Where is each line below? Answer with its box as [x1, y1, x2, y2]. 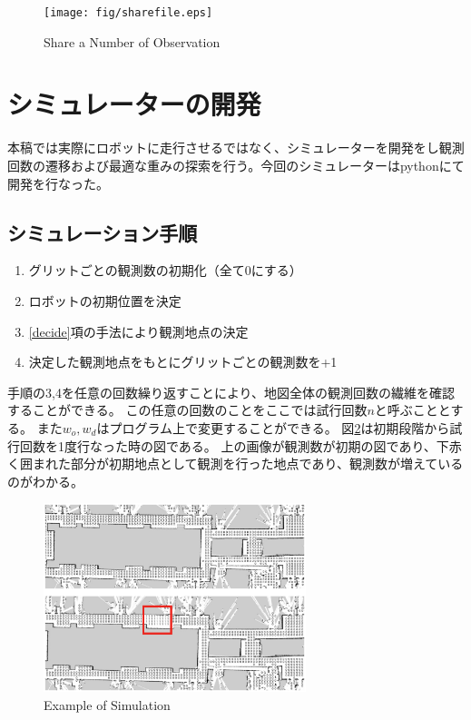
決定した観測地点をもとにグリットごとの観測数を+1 [28, 352, 338, 371]
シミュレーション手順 [7, 218, 198, 246]
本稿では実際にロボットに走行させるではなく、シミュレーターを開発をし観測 [7, 138, 465, 157]
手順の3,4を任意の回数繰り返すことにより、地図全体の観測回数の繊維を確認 [7, 382, 456, 401]
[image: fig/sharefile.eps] [44, 6, 213, 19]
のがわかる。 [7, 471, 83, 490]
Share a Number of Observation [44, 32, 221, 51]
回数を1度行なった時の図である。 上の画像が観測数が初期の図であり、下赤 [19, 436, 462, 455]
